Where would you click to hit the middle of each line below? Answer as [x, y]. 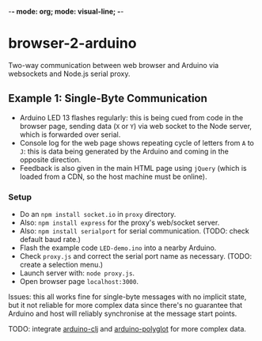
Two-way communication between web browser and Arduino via [114, 65]
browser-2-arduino [72, 44]
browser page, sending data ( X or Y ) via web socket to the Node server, [135, 126]
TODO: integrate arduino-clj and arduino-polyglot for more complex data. [127, 329]
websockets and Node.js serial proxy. [69, 74]
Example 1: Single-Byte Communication [108, 99]
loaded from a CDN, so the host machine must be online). [113, 176]
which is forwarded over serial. [70, 135]
